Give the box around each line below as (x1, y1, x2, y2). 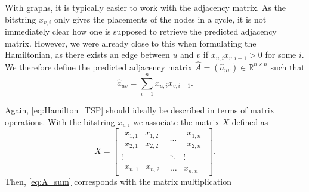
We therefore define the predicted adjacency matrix (5, 60, 193, 73)
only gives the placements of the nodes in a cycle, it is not (54, 13, 267, 25)
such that (270, 60, 305, 73)
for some (265, 48, 296, 61)
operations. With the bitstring (5, 115, 115, 128)
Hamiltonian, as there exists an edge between (5, 48, 170, 61)
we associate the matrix (133, 115, 220, 128)
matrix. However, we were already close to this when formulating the (5, 36, 257, 49)
